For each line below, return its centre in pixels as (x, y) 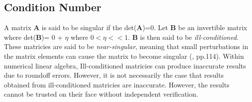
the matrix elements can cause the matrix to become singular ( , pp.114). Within (124, 56)
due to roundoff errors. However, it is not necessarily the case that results (114, 75)
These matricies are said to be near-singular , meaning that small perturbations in (126, 46)
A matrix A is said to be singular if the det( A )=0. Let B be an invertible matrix (126, 27)
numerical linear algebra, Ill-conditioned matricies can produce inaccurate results (125, 65)
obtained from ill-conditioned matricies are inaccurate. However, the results (117, 84)
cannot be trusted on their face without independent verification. (101, 94)
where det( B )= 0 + (33, 37)
